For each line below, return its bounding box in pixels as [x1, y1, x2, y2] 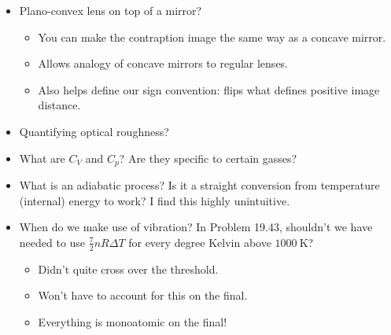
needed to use [19, 234, 86, 250]
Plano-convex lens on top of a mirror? [19, 2, 202, 18]
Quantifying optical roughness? [19, 123, 169, 139]
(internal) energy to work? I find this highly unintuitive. [19, 192, 290, 208]
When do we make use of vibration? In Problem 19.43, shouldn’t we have [19, 219, 373, 235]
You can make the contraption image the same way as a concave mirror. [38, 28, 386, 45]
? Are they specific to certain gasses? [119, 149, 297, 166]
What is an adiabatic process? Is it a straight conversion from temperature [19, 177, 380, 193]
